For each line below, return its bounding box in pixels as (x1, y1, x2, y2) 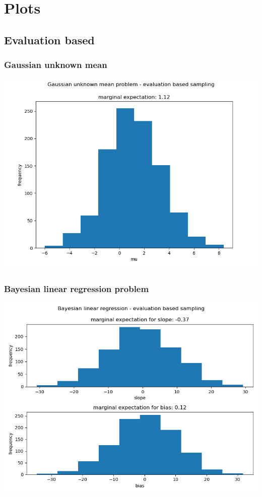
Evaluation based (4, 32, 95, 47)
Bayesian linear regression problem (4, 282, 149, 295)
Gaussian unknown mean (4, 58, 107, 71)
